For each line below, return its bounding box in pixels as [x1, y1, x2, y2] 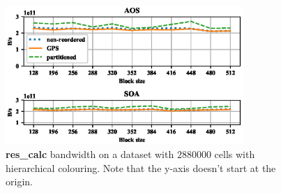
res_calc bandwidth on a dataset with [6, 146, 174, 161]
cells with [214, 146, 255, 161]
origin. [6, 174, 33, 189]
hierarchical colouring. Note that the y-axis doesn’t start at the [6, 160, 276, 175]
